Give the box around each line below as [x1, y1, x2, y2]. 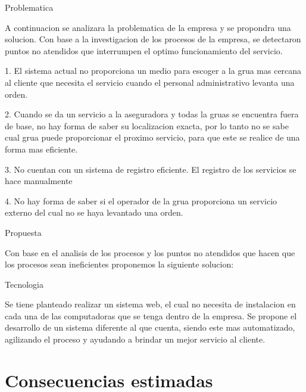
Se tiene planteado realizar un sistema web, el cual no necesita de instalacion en [5, 298, 296, 310]
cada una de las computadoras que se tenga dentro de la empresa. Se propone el [5, 309, 297, 322]
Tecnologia [5, 278, 43, 290]
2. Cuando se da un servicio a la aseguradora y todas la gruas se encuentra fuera [5, 108, 299, 120]
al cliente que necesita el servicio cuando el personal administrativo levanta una [5, 76, 295, 88]
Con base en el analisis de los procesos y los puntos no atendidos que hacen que [5, 246, 295, 259]
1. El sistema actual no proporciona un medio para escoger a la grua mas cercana [5, 64, 302, 77]
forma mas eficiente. [5, 142, 78, 155]
